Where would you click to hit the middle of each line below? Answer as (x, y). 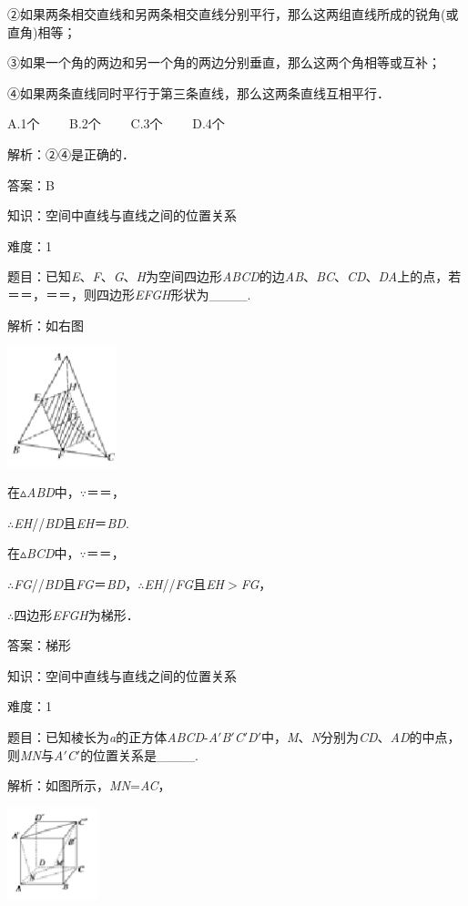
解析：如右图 (46, 325)
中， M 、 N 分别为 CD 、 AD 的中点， (361, 736)
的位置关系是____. (140, 754)
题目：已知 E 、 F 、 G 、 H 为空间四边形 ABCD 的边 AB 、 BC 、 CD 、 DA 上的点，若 (234, 276)
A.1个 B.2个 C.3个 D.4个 (116, 123)
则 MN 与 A (36, 754)
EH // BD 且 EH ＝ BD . (71, 522)
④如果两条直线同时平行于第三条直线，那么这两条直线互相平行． (198, 92)
